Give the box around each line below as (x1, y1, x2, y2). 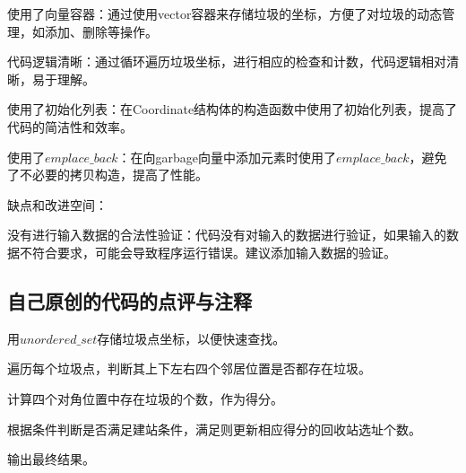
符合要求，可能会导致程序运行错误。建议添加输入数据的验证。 (31, 242, 396, 261)
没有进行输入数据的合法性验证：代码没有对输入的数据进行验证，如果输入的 (7, 225, 446, 244)
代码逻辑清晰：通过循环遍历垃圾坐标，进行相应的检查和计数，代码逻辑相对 (7, 52, 446, 71)
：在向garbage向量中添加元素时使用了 (117, 147, 337, 166)
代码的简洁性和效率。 (7, 117, 133, 136)
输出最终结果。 (7, 450, 95, 469)
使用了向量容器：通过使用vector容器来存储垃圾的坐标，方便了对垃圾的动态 (7, 4, 443, 22)
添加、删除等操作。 (44, 22, 158, 40)
